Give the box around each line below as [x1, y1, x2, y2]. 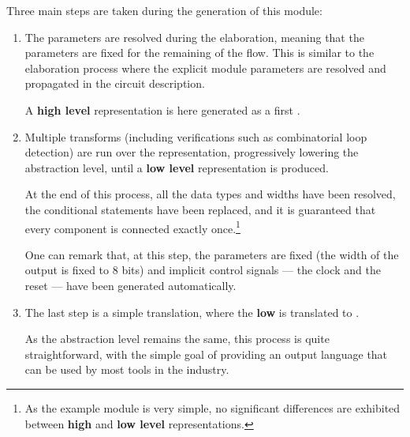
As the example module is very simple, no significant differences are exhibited [24, 399, 401, 416]
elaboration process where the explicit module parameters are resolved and [24, 59, 386, 76]
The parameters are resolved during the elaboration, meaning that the [24, 28, 364, 45]
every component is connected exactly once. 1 [24, 217, 240, 236]
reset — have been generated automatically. [24, 277, 237, 293]
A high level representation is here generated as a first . [24, 101, 300, 118]
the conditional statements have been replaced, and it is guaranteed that [24, 201, 376, 217]
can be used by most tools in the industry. [24, 361, 229, 378]
